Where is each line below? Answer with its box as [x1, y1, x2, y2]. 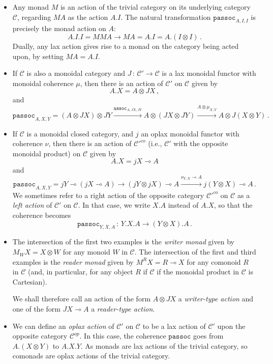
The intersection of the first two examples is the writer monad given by [12, 236, 234, 247]
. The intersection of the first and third [134, 246, 256, 257]
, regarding [17, 11, 51, 22]
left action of [12, 200, 52, 210]
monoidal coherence [12, 77, 74, 88]
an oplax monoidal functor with [141, 128, 239, 138]
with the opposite [173, 138, 228, 149]
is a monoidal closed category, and [26, 128, 134, 138]
